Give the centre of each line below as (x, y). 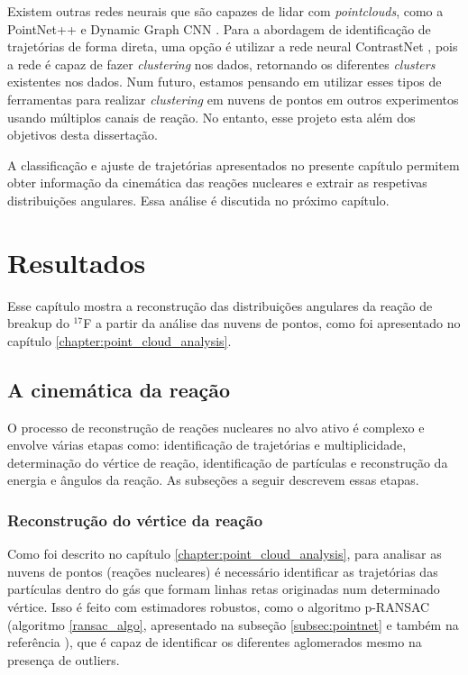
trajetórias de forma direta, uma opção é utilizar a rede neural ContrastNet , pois (233, 46)
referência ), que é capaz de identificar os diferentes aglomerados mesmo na (215, 642)
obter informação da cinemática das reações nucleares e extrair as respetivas (217, 182)
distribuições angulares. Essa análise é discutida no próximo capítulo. (198, 200)
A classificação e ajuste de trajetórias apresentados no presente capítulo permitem (234, 164)
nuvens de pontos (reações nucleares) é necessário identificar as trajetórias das (223, 571)
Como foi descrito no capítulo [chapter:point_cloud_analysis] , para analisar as (225, 554)
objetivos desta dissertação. (83, 135)
